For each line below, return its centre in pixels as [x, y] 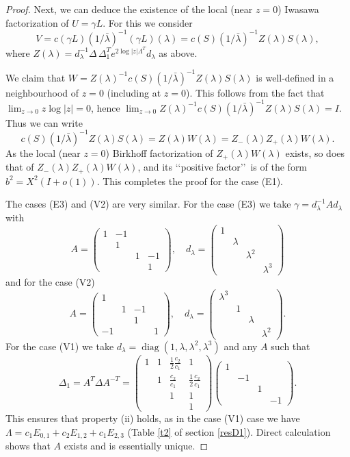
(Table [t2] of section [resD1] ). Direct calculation [229, 431]
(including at [134, 92]
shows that [28, 446]
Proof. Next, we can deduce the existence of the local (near [129, 9]
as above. [178, 52]
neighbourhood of [42, 92]
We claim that [36, 77]
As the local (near [43, 152]
